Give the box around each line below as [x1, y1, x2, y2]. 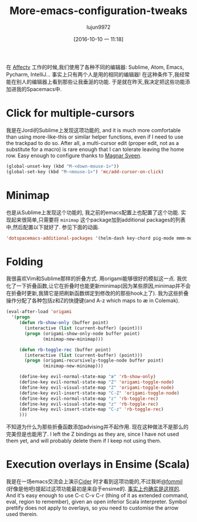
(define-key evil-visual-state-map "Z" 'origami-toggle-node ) [19, 385, 175, 390]
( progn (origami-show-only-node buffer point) [24, 331, 141, 336]
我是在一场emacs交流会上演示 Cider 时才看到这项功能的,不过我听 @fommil [6, 478, 183, 485]
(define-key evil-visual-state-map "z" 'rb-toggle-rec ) [19, 401, 159, 407]
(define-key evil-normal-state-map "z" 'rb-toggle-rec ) [19, 395, 159, 402]
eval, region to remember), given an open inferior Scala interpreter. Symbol [6, 498, 187, 506]
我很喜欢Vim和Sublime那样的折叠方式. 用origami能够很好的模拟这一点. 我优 [6, 275, 188, 282]
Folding [6, 255, 43, 268]
